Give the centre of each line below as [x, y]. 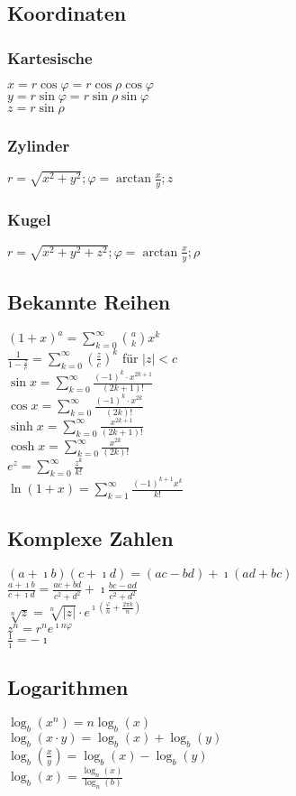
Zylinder [39, 145]
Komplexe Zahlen [90, 538]
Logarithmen [68, 687]
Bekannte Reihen [89, 302]
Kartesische [50, 57]
